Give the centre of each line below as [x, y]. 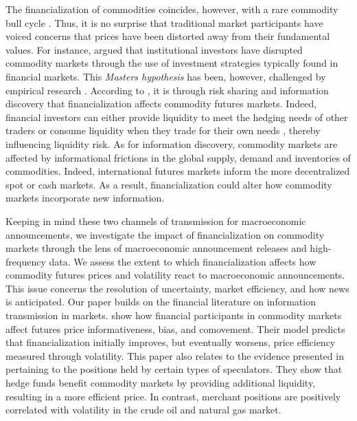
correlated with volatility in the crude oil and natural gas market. [143, 410]
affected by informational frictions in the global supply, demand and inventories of [178, 157]
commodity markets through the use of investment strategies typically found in [172, 63]
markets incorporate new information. [85, 198]
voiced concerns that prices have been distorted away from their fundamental [168, 36]
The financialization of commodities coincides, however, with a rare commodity [172, 9]
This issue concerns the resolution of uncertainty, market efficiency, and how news [177, 288]
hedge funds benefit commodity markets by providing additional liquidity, [161, 383]
